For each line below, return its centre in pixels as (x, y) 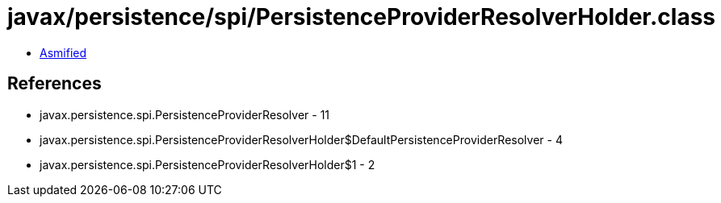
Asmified (63, 52)
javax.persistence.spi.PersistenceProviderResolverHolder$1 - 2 (207, 164)
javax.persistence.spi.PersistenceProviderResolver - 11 (185, 114)
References (54, 84)
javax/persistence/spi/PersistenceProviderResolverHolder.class (362, 17)
